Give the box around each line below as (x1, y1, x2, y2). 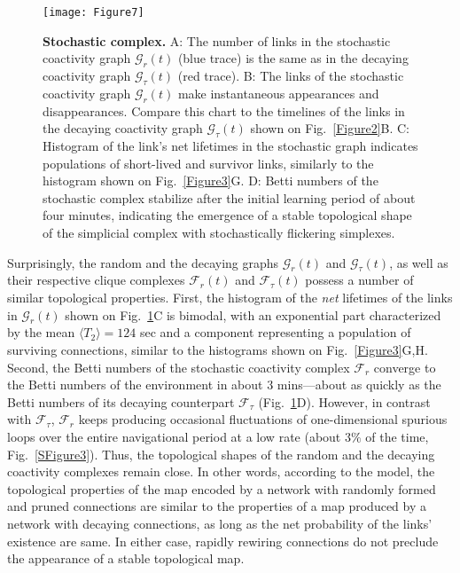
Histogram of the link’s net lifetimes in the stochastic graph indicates (43, 137, 418, 155)
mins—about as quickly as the (277, 375, 441, 394)
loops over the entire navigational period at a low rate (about (7, 427, 341, 445)
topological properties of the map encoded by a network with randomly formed (7, 479, 436, 498)
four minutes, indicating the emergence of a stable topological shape (43, 206, 412, 224)
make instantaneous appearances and (177, 83, 379, 102)
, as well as (389, 253, 448, 271)
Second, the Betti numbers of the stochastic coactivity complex (7, 357, 350, 376)
